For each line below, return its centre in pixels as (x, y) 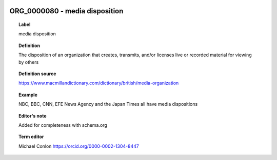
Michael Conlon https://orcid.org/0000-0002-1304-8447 (79, 146)
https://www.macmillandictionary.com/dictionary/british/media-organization (99, 83)
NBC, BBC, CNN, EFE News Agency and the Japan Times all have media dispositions (108, 104)
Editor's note (33, 116)
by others (29, 62)
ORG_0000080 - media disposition (66, 11)
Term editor (31, 137)
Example (28, 95)
